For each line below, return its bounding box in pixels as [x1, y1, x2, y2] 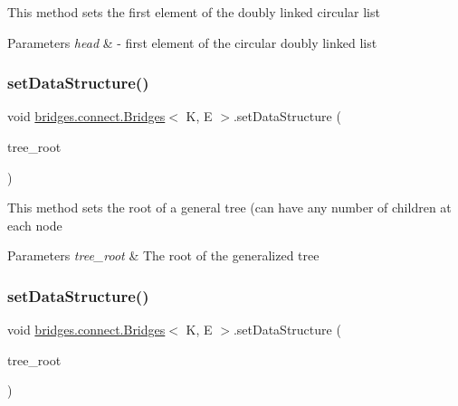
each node [7, 215, 62, 234]
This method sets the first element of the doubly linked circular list [7, 3, 380, 21]
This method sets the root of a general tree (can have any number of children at [7, 198, 452, 217]
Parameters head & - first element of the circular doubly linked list [7, 33, 377, 52]
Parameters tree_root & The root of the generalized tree [7, 246, 320, 265]
